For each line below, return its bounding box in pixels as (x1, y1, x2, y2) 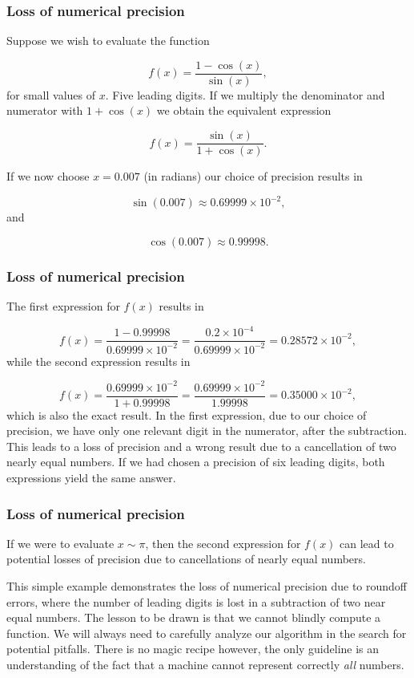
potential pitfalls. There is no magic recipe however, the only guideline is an (6, 640, 380, 657)
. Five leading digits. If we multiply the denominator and (105, 86, 385, 103)
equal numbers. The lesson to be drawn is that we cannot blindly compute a (6, 609, 381, 626)
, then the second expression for (145, 534, 301, 551)
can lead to (340, 534, 394, 551)
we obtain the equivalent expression (156, 102, 332, 119)
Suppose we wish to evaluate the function (6, 32, 210, 49)
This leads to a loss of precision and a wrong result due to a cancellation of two (6, 437, 396, 454)
